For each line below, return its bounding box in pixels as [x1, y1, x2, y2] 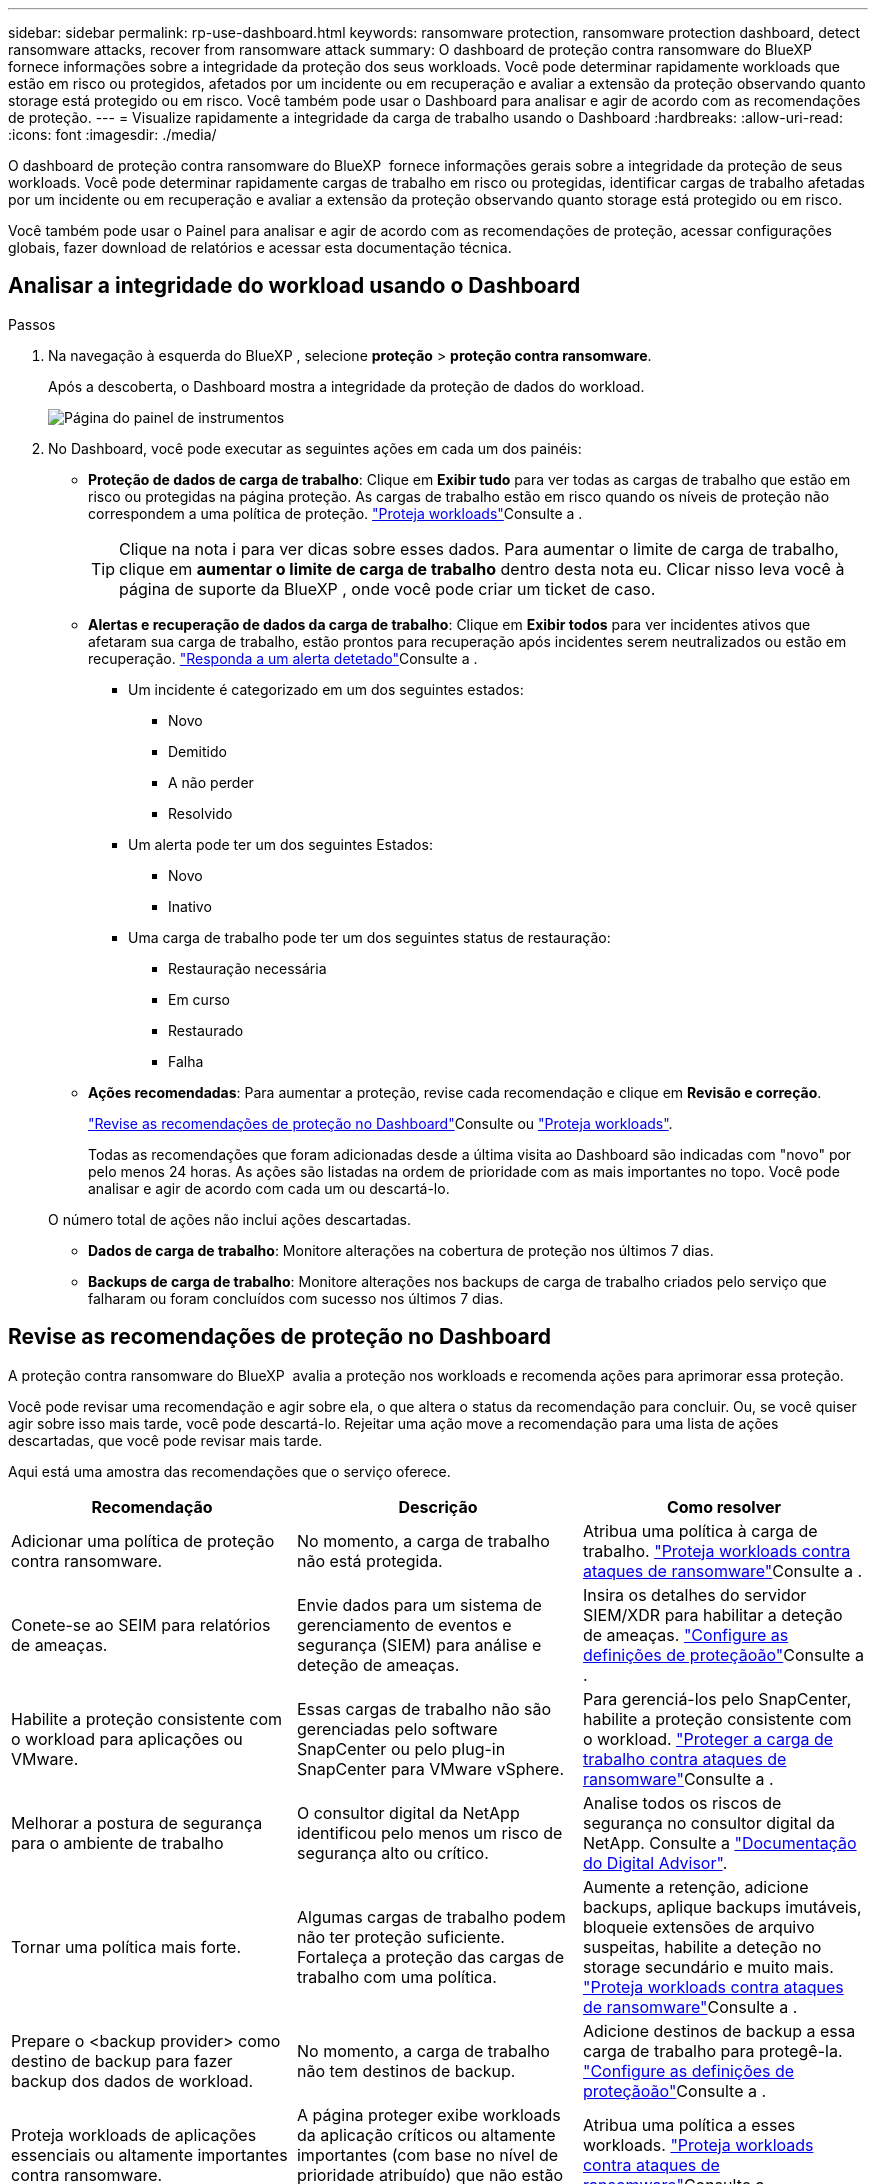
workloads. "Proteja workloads [582, 2134, 814, 2155]
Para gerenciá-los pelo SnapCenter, [582, 1688, 852, 1709]
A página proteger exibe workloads [296, 2104, 561, 2125]
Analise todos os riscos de [582, 1792, 782, 1813]
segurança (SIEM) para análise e [296, 1634, 542, 1655]
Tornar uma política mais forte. [11, 1936, 242, 1957]
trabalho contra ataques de [582, 1748, 787, 1769]
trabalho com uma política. [296, 1966, 497, 1987]
